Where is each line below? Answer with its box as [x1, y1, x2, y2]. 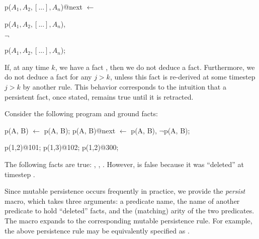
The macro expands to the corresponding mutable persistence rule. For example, [5, 215, 252, 225]
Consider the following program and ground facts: [5, 108, 158, 119]
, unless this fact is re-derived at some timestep [110, 71, 255, 82]
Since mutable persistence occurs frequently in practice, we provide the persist [5, 186, 245, 196]
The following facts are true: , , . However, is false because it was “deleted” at [5, 158, 244, 169]
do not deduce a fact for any [5, 71, 92, 82]
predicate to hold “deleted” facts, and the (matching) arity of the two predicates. [5, 205, 254, 216]
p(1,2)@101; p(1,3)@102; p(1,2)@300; [5, 142, 119, 152]
